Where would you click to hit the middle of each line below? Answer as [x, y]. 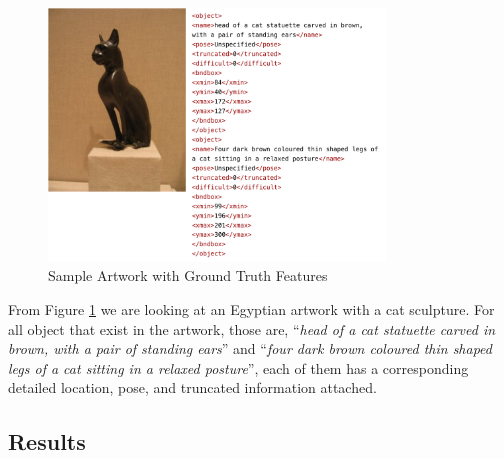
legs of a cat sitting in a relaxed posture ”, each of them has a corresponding [238, 367]
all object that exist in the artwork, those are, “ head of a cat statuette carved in [252, 328]
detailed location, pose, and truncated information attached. [192, 387]
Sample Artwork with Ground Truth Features [188, 275]
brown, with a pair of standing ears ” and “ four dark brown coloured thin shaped [250, 348]
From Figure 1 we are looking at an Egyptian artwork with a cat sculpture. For [251, 308]
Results [47, 441]
